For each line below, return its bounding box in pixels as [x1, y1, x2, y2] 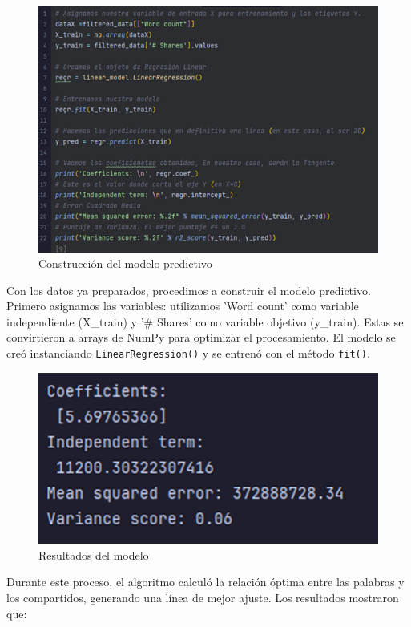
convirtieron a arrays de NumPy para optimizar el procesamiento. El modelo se [6, 329, 396, 346]
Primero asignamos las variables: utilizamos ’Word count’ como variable [6, 297, 359, 314]
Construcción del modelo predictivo [38, 255, 212, 272]
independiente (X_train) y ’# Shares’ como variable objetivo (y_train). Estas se [6, 313, 404, 330]
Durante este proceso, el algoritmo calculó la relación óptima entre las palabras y [6, 573, 405, 590]
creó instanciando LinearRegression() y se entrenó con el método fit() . [6, 345, 370, 362]
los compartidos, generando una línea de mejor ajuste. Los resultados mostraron [6, 589, 399, 606]
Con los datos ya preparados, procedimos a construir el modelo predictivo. [6, 281, 371, 298]
